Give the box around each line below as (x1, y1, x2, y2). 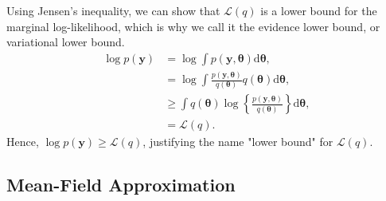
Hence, (6, 132, 39, 149)
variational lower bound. (6, 33, 125, 50)
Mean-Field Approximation (6, 171, 236, 196)
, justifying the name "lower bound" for (142, 132, 333, 149)
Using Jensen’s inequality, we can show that (6, 2, 220, 18)
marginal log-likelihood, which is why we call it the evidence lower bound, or (6, 18, 380, 34)
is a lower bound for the (260, 2, 377, 18)
